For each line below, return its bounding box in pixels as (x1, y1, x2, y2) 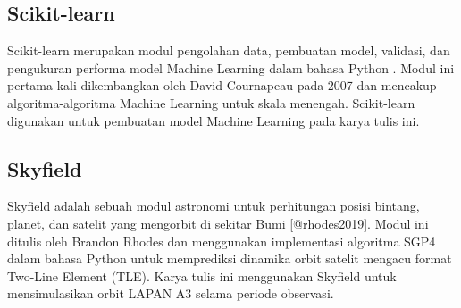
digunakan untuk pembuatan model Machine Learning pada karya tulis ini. (7, 111, 420, 129)
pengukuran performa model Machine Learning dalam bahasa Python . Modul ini (7, 58, 455, 77)
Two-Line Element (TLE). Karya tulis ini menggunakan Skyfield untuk (7, 266, 397, 285)
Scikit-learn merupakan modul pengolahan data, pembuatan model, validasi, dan (7, 41, 450, 60)
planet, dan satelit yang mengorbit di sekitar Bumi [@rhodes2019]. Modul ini (7, 213, 429, 232)
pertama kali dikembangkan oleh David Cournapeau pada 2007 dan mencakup (7, 76, 437, 95)
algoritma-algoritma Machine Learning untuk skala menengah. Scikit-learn (7, 93, 415, 112)
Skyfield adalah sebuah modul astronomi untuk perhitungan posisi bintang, (7, 196, 420, 215)
